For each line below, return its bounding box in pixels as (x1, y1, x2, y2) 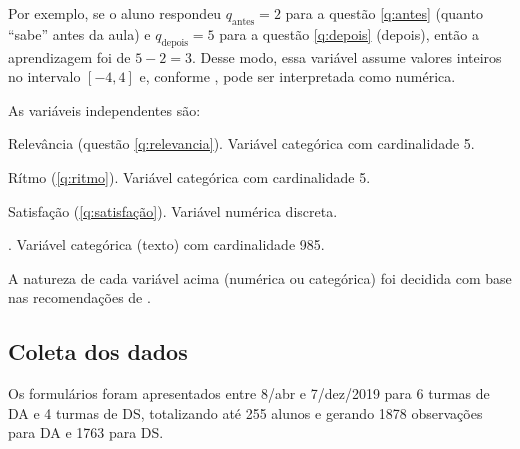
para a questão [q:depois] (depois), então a (219, 23, 479, 44)
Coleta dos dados (8, 336, 188, 367)
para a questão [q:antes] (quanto (285, 3, 483, 23)
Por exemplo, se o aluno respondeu (8, 3, 222, 23)
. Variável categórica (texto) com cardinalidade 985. (8, 234, 325, 255)
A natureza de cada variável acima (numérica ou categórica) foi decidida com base (8, 267, 512, 288)
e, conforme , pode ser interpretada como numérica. (139, 66, 456, 87)
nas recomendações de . (8, 287, 151, 308)
